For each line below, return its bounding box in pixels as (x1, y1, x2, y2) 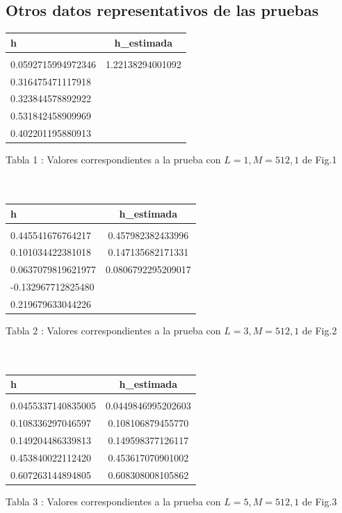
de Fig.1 (302, 152, 337, 167)
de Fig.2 (302, 323, 337, 338)
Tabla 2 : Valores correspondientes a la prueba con (6, 323, 221, 338)
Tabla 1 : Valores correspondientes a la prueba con (6, 152, 221, 167)
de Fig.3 (302, 494, 337, 508)
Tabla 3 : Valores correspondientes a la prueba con (6, 494, 221, 508)
